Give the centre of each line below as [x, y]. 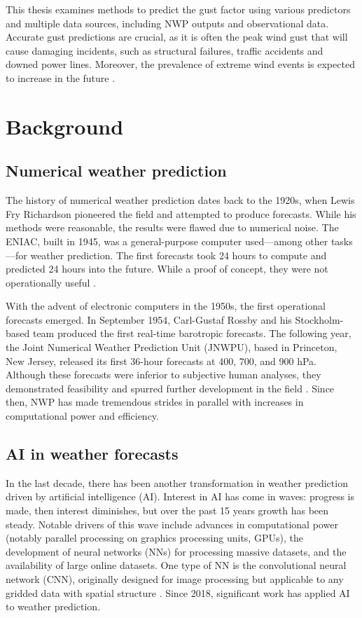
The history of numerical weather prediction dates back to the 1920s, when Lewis [180, 200]
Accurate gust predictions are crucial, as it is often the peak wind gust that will [177, 37]
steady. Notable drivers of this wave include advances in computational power [172, 524]
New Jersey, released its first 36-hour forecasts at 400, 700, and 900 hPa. [161, 360]
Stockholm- [319, 319]
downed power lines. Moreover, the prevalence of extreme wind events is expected [180, 64]
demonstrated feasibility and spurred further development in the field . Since [170, 388]
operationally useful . [51, 282]
